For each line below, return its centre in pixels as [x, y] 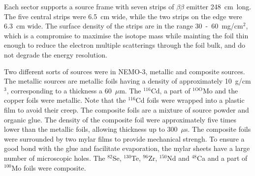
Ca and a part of [222, 158]
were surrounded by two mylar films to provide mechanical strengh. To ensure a [124, 138]
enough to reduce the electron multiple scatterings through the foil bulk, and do [125, 45]
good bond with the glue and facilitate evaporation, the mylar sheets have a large [127, 148]
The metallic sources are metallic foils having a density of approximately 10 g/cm [127, 81]
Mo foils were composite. [49, 167]
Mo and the [221, 90]
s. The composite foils [218, 129]
